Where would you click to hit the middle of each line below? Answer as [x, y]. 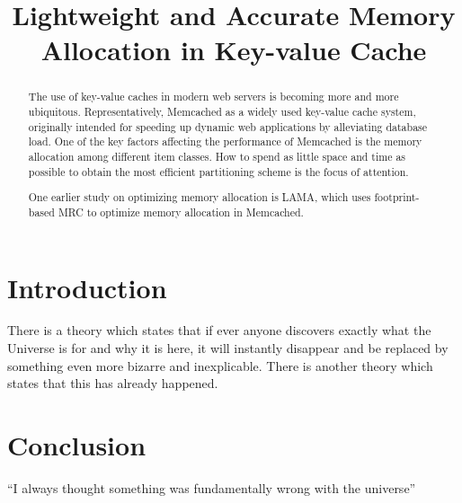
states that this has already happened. [113, 383]
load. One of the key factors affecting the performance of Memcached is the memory [225, 141]
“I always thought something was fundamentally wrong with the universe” [212, 487]
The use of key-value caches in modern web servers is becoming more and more [213, 97]
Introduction [87, 287]
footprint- [397, 197]
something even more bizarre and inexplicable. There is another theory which [220, 365]
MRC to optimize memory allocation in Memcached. [181, 212]
